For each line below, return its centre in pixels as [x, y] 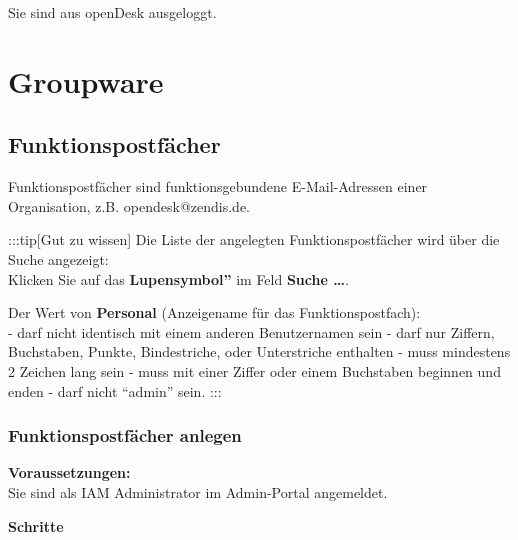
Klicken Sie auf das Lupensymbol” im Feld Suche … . [178, 278]
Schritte [36, 525]
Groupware [86, 80]
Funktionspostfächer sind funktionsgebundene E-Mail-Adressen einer [218, 186]
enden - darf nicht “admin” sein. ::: [115, 390]
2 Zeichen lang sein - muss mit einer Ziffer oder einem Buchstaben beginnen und [254, 370]
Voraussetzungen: [69, 472]
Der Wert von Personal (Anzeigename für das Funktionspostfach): [214, 312]
